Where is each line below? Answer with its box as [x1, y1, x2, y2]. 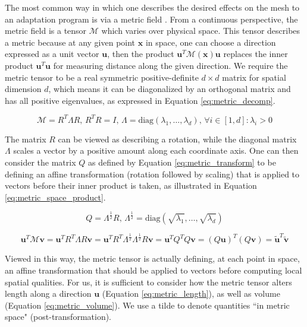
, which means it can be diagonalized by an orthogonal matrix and [48, 82, 291, 95]
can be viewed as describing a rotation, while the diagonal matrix [58, 132, 297, 145]
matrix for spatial [222, 71, 286, 83]
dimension [5, 82, 42, 95]
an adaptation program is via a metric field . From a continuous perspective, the [5, 12, 298, 25]
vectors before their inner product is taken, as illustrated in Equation [5, 179, 257, 192]
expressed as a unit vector [5, 47, 99, 60]
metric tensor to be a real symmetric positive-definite [5, 71, 199, 83]
